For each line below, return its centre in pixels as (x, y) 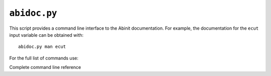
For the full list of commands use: (44, 58)
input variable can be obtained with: (46, 35)
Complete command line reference (45, 67)
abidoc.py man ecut (42, 47)
